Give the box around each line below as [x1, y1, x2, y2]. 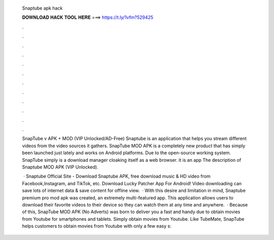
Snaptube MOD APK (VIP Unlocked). [22, 164, 98, 170]
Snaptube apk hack [22, 5, 63, 11]
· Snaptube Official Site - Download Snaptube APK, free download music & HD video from [23, 173, 211, 180]
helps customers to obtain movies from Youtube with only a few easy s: [22, 223, 172, 229]
